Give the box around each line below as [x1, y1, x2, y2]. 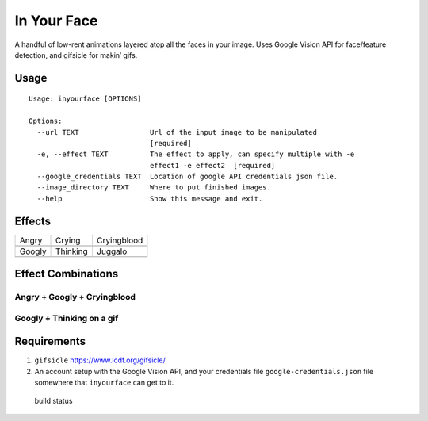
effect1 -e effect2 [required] [149, 161, 276, 170]
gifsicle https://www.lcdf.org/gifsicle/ [34, 355, 166, 365]
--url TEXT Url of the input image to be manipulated [36, 128, 317, 136]
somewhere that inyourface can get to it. [34, 377, 174, 388]
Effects [14, 214, 52, 228]
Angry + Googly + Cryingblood [14, 292, 136, 303]
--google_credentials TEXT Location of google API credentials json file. [36, 172, 338, 182]
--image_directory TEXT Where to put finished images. [36, 183, 271, 192]
